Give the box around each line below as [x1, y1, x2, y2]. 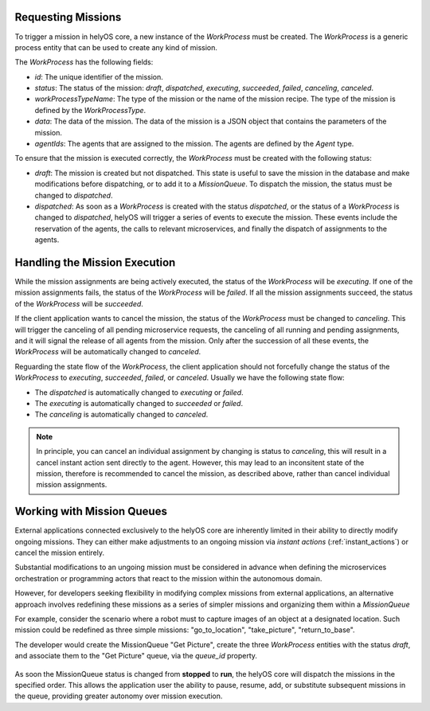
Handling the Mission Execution [14, 256, 176, 269]
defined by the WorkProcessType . [34, 105, 147, 115]
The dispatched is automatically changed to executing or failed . [34, 387, 244, 397]
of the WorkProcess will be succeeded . [14, 299, 143, 308]
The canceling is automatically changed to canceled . [34, 410, 209, 420]
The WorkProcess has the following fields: [14, 57, 154, 67]
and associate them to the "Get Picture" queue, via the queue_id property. [14, 651, 258, 661]
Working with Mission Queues [14, 505, 167, 518]
